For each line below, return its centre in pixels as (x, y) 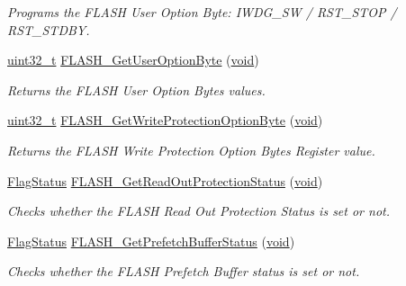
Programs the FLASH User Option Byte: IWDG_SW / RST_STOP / (202, 12)
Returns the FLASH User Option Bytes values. (136, 89)
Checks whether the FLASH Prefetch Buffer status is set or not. (184, 271)
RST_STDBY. (49, 29)
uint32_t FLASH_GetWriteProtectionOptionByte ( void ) (165, 120)
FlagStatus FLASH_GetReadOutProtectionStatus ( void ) (165, 180)
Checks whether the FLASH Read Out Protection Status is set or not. (198, 211)
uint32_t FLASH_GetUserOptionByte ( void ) (133, 60)
